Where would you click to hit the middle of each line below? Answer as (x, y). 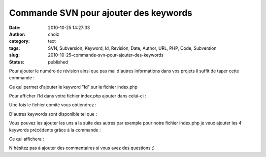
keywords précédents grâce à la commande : (55, 130)
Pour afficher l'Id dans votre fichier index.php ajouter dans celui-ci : (78, 96)
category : (19, 41)
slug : (14, 55)
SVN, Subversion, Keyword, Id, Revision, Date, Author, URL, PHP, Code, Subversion (132, 48)
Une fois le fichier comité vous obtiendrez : (53, 105)
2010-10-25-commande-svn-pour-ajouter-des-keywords (106, 55)
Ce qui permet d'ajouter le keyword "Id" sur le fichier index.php (73, 87)
